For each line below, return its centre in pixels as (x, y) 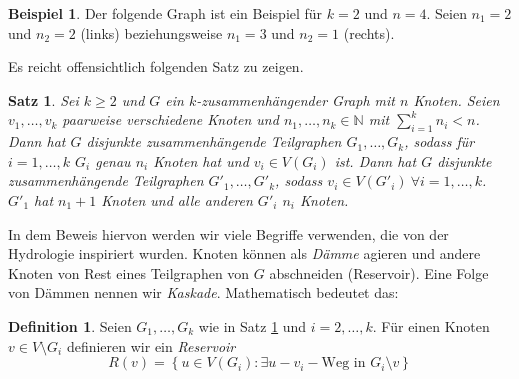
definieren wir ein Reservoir (151, 345)
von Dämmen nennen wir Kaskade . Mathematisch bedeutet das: (203, 292)
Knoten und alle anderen (177, 199)
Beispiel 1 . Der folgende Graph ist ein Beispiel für (165, 13)
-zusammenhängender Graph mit (295, 99)
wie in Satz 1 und (252, 325)
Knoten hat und (201, 160)
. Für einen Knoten (431, 325)
